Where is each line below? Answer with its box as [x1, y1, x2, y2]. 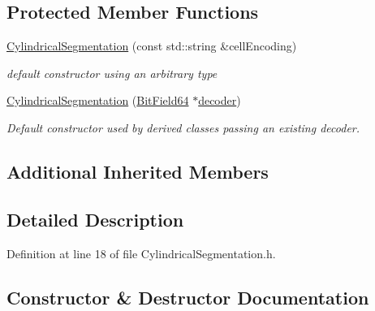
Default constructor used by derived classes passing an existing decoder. [6, 119, 360, 136]
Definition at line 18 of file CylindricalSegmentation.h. [6, 244, 276, 261]
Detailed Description [6, 206, 184, 231]
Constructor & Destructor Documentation [6, 284, 369, 309]
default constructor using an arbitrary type [6, 64, 218, 81]
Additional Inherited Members [6, 158, 269, 184]
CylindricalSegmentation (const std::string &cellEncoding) [6, 37, 297, 54]
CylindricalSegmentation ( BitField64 [6, 92, 189, 109]
